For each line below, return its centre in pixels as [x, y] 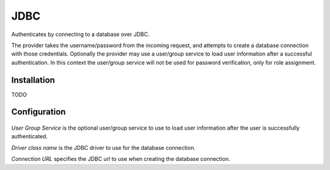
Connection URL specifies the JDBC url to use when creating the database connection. [121, 159]
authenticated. [30, 136]
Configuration [38, 112]
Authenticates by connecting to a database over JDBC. [80, 34]
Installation [33, 80]
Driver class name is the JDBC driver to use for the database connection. [103, 147]
